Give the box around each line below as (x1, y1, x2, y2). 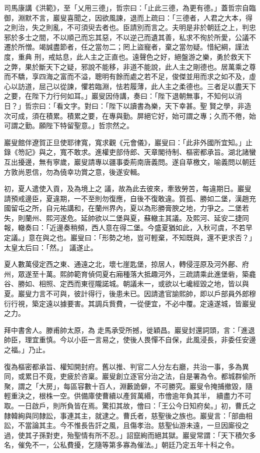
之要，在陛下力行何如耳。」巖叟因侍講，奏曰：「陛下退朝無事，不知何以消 (4, 91, 242, 101)
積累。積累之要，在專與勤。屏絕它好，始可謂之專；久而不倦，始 (45, 110, 256, 121)
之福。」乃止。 (4, 344, 49, 354)
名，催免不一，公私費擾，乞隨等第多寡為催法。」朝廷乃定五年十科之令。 (4, 439, 238, 450)
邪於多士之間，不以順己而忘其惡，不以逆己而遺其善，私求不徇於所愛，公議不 (4, 32, 256, 42)
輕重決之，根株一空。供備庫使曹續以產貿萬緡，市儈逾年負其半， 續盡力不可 (4, 390, 251, 401)
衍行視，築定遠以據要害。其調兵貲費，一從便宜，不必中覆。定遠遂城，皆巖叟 (4, 298, 256, 308)
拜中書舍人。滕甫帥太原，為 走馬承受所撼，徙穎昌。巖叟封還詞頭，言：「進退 (4, 324, 255, 335)
